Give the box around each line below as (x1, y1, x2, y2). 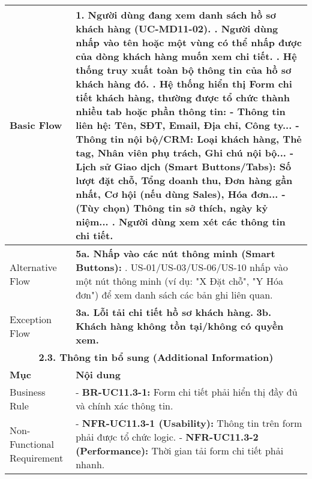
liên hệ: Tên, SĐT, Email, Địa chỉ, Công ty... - (76, 118, 299, 132)
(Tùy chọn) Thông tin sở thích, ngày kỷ (76, 201, 268, 215)
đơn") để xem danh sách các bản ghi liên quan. (76, 288, 273, 302)
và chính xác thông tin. (76, 399, 173, 412)
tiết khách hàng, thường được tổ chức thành (76, 91, 290, 104)
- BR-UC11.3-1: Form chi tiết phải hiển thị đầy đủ (76, 385, 298, 399)
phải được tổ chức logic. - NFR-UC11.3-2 (76, 430, 259, 444)
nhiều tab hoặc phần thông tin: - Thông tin (76, 104, 286, 118)
